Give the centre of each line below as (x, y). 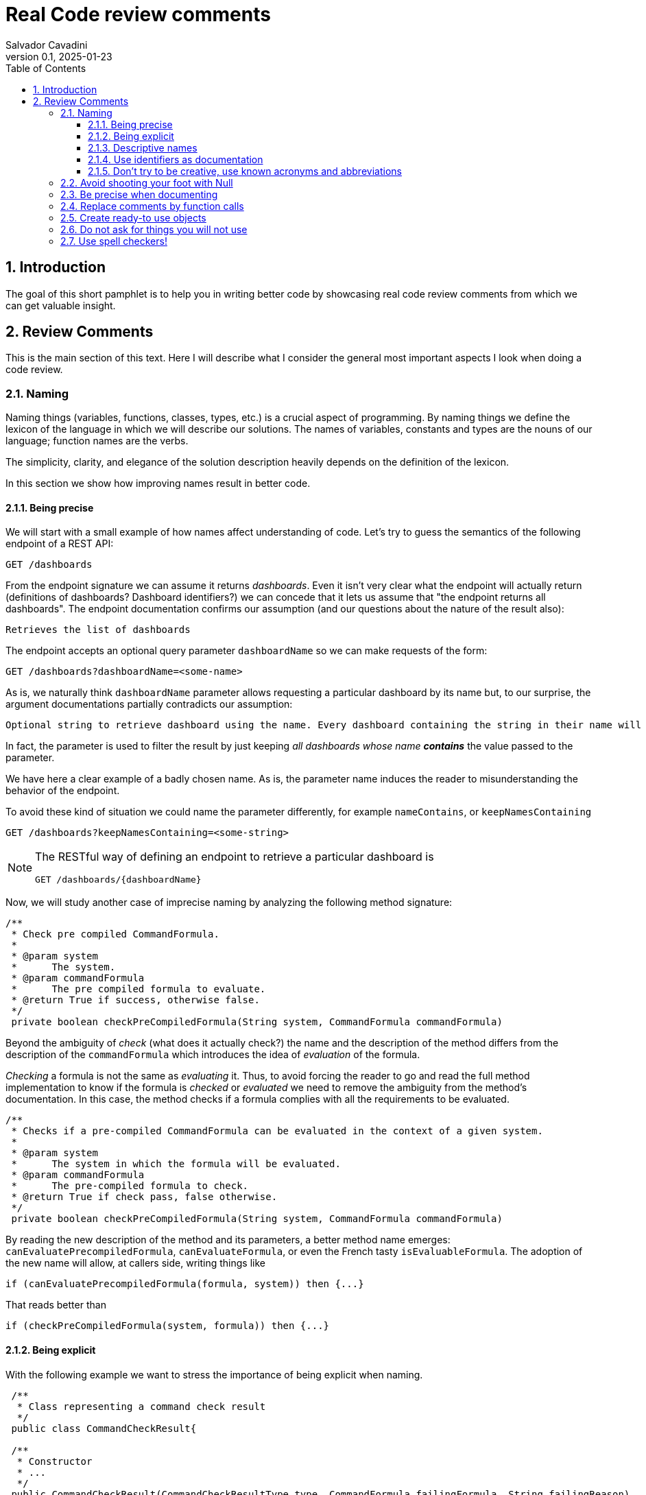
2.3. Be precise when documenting (139, 194)
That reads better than (56, 1305)
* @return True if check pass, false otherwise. (144, 1197)
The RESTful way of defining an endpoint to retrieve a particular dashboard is (235, 857)
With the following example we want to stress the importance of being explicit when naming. (214, 1374)
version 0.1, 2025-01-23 (59, 56)
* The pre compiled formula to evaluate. (139, 989)
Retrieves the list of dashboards (98, 630)
